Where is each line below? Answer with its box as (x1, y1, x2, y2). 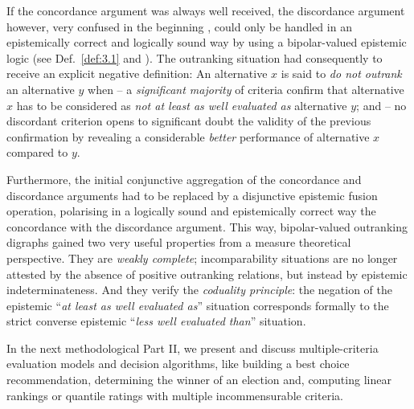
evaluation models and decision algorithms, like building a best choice (6, 355, 350, 372)
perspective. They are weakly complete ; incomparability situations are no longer (6, 249, 398, 266)
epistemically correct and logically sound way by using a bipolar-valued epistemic (6, 34, 407, 51)
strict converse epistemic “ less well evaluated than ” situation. (6, 313, 306, 329)
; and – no (356, 96, 407, 113)
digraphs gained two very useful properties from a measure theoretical (6, 234, 351, 251)
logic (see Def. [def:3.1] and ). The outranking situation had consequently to (6, 49, 383, 66)
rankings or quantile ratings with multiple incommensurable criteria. (6, 387, 343, 403)
